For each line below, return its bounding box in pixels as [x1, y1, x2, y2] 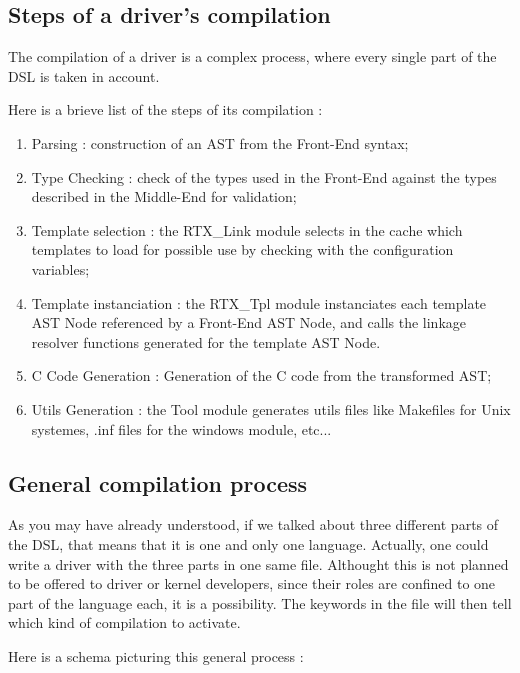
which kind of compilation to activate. [8, 612, 241, 633]
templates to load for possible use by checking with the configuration [31, 239, 454, 260]
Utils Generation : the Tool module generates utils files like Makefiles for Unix [31, 398, 511, 419]
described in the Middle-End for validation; [31, 186, 297, 207]
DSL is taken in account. [8, 65, 160, 86]
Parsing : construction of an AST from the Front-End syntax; [31, 132, 409, 153]
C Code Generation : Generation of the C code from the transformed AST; [31, 365, 492, 386]
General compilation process [8, 467, 308, 498]
